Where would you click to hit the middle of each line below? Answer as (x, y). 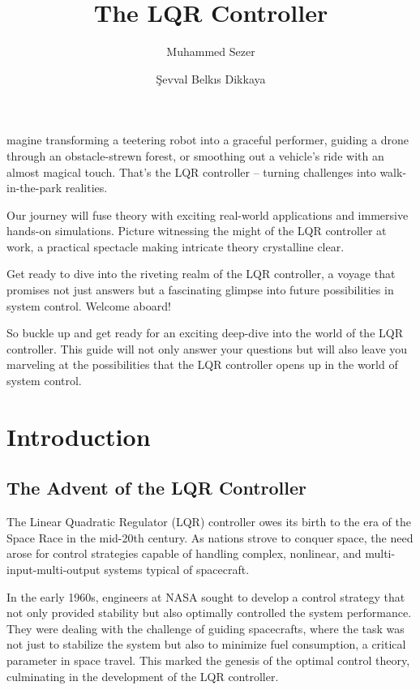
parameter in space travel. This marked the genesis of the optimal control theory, (208, 660)
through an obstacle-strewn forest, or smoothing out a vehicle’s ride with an (195, 155)
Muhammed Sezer (211, 51)
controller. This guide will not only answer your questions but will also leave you (207, 348)
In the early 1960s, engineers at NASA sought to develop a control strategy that (206, 596)
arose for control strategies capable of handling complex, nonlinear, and (184, 553)
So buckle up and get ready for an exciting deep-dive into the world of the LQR (205, 333)
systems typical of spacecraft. (177, 569)
